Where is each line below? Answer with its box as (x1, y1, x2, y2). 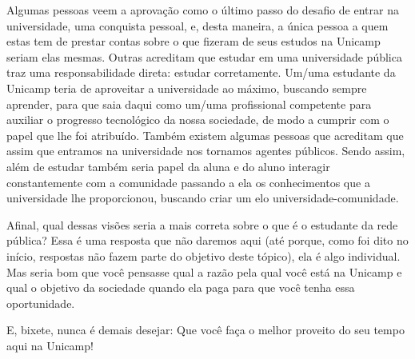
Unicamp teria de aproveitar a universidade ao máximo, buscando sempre (6, 79, 367, 96)
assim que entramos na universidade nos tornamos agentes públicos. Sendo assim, (6, 142, 405, 159)
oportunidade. (6, 294, 75, 311)
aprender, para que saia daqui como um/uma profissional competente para (6, 95, 372, 112)
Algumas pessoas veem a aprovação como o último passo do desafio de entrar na (6, 2, 399, 18)
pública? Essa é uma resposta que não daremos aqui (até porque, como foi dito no (6, 232, 409, 249)
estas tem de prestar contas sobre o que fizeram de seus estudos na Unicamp (6, 33, 381, 50)
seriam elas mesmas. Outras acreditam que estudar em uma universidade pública (6, 48, 402, 65)
